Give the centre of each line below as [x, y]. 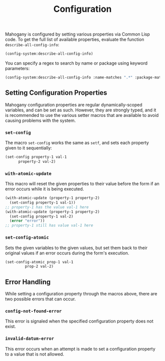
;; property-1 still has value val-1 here [49, 225]
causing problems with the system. [41, 120]
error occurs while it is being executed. [45, 189]
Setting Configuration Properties [56, 93]
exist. [11, 326]
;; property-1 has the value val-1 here [47, 207]
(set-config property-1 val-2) [41, 216]
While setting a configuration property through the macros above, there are [81, 294]
